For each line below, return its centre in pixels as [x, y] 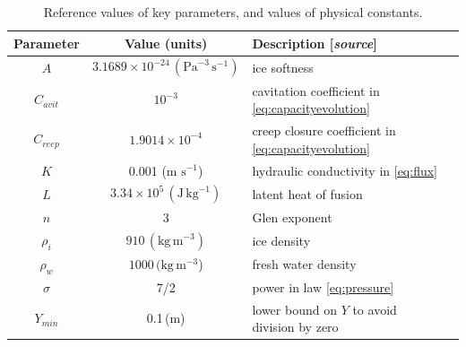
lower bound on [294, 309]
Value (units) [166, 43]
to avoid [375, 309]
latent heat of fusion [307, 193]
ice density [281, 240]
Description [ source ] [315, 43]
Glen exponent [292, 217]
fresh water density [304, 264]
